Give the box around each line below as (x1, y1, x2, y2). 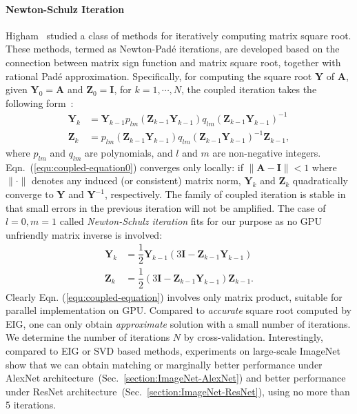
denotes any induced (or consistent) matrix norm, (32, 173, 241, 188)
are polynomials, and (84, 146, 173, 160)
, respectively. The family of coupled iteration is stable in (104, 187, 346, 201)
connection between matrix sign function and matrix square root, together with (6, 55, 341, 69)
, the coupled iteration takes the (181, 82, 317, 97)
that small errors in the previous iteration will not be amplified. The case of (6, 200, 326, 215)
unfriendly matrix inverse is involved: (6, 227, 163, 241)
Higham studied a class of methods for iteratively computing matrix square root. (6, 28, 351, 42)
